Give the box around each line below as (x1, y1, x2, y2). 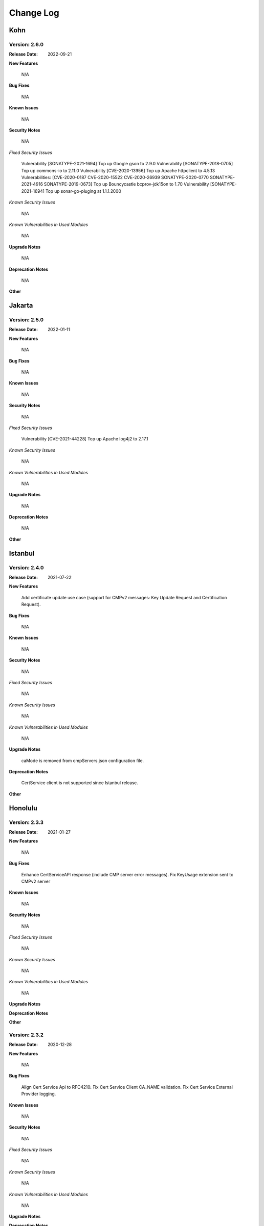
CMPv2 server (21, 878, 51, 884)
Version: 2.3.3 (9, 819, 44, 826)
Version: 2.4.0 (9, 564, 44, 571)
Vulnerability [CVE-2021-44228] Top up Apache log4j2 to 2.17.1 (21, 436, 149, 442)
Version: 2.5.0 (9, 316, 44, 323)
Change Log (9, 7, 60, 18)
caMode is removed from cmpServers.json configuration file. (21, 758, 144, 764)
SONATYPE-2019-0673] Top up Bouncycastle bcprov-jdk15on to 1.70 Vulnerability (44, 181, 209, 187)
